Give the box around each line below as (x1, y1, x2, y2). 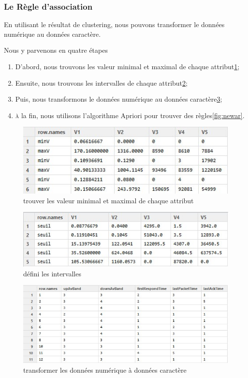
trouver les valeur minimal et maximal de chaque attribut (23, 195, 194, 205)
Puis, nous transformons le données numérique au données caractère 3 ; (15, 94, 222, 104)
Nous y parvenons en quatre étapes (4, 45, 108, 55)
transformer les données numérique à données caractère (23, 364, 187, 375)
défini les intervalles (23, 268, 81, 278)
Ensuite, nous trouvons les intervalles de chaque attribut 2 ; (15, 77, 188, 88)
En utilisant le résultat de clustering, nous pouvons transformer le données (4, 19, 225, 30)
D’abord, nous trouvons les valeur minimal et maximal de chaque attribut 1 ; (15, 61, 240, 71)
